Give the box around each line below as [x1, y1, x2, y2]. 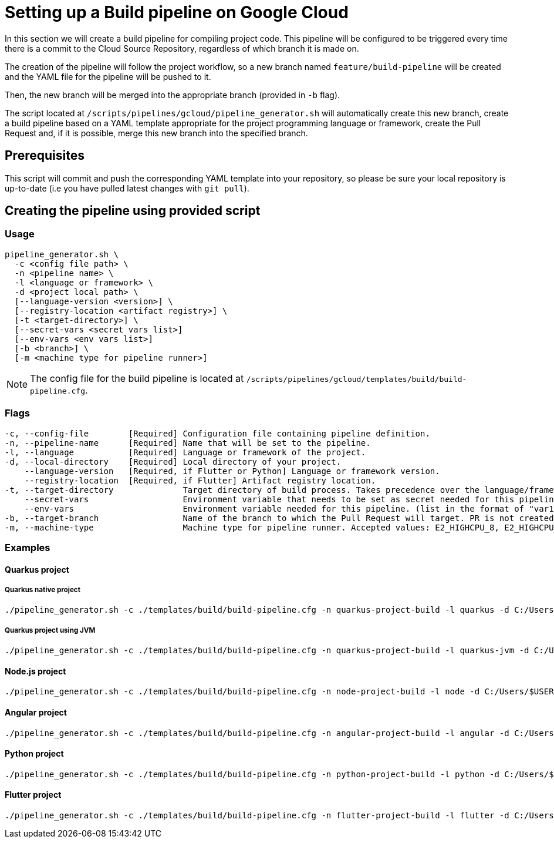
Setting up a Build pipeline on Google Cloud [5, 2, 349, 22]
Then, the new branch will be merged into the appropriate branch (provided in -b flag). [5, 89, 340, 100]
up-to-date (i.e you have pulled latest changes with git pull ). [5, 183, 249, 193]
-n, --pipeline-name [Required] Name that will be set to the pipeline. [5, 438, 371, 448]
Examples [5, 541, 50, 553]
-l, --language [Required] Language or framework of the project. [5, 447, 366, 457]
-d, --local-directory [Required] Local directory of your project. [5, 456, 342, 466]
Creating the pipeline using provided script [5, 203, 261, 219]
